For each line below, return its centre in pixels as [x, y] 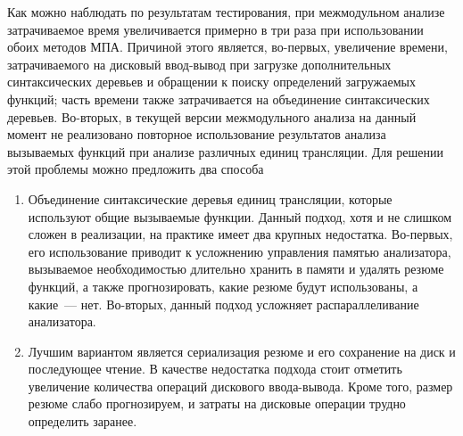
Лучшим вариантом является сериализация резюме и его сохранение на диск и [242, 351]
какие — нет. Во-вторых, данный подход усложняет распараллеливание [223, 304]
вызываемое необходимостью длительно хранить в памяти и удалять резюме [236, 269]
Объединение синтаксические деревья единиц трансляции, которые [210, 198]
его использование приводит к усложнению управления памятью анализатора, [240, 251]
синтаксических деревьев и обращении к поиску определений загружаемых [211, 82]
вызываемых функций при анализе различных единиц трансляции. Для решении [226, 151]
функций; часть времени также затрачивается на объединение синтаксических [219, 99]
